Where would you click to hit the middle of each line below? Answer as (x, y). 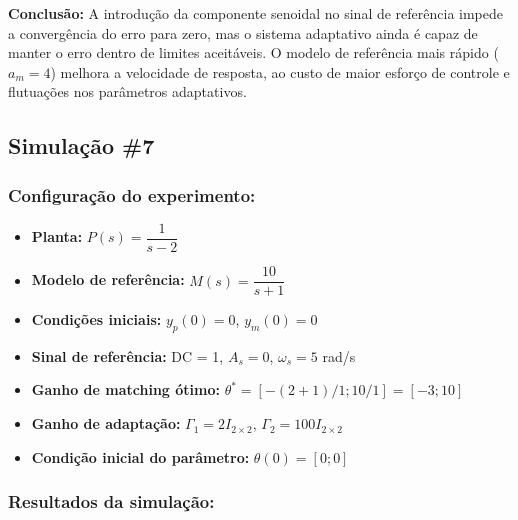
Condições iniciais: (96, 319)
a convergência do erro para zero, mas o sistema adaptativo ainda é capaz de (243, 32)
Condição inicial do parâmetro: (140, 456)
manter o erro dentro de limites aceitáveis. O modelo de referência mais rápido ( (253, 52)
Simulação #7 (81, 145)
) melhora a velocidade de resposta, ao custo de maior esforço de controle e (280, 71)
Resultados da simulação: (111, 501)
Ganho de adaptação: (106, 423)
